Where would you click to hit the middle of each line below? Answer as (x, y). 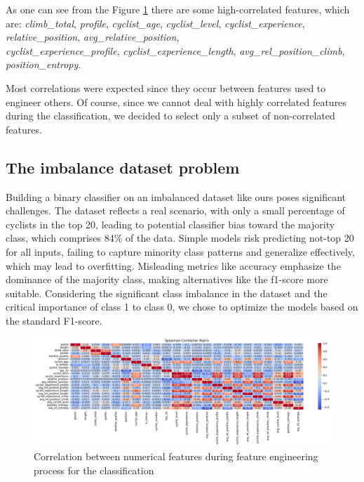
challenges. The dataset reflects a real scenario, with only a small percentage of (175, 210)
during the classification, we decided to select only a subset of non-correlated (170, 116)
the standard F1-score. (54, 320)
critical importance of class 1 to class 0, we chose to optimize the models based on (182, 307)
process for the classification (94, 470)
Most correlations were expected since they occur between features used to (166, 87)
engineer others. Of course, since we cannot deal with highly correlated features (176, 102)
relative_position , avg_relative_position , (93, 37)
